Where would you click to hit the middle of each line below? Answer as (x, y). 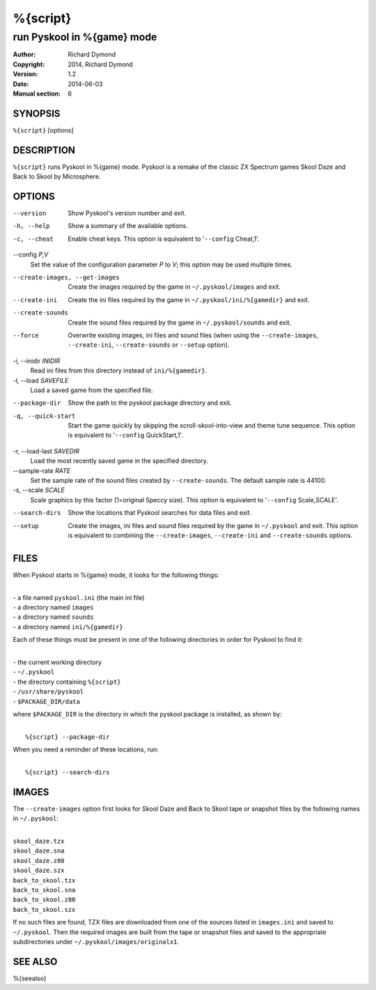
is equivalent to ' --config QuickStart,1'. (126, 435)
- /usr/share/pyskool (48, 691)
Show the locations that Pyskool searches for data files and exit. (160, 513)
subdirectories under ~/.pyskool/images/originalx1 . (96, 941)
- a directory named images (53, 608)
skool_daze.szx (39, 871)
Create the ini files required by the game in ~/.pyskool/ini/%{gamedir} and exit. (189, 299)
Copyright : (29, 64)
